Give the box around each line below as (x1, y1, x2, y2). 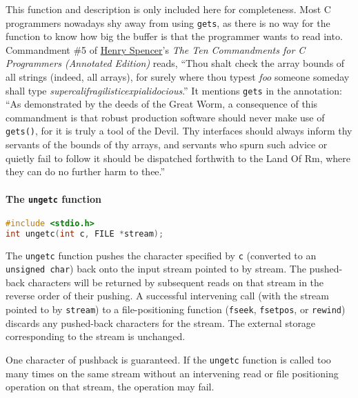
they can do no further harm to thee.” (6, 164, 166, 179)
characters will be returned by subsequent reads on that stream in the (28, 275, 324, 289)
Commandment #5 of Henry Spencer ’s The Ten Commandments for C (6, 42, 306, 57)
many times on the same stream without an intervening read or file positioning (6, 366, 339, 380)
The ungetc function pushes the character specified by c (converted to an (6, 248, 317, 262)
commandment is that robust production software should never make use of (6, 110, 325, 124)
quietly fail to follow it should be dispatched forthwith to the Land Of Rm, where (6, 150, 350, 165)
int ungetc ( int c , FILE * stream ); (6, 228, 164, 239)
